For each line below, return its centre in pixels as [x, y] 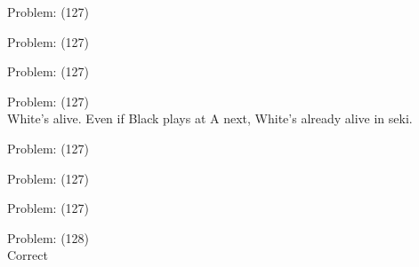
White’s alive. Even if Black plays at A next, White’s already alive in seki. [210, 118]
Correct [28, 255]
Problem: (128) [48, 237]
